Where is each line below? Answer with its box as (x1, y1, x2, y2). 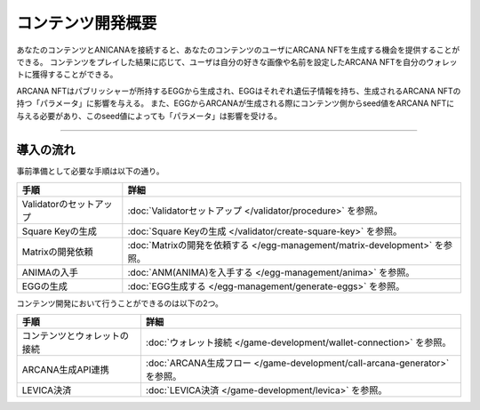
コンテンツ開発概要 (16, 13, 157, 33)
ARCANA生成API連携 (21, 364, 110, 376)
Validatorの (21, 197, 68, 210)
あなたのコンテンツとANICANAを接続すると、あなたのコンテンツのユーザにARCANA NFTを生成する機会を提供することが (16, 44, 460, 55)
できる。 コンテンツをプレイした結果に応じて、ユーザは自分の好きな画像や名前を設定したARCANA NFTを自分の (16, 56, 427, 67)
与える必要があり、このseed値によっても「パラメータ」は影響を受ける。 (16, 110, 283, 121)
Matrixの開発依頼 (21, 245, 93, 258)
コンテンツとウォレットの (21, 330, 129, 342)
